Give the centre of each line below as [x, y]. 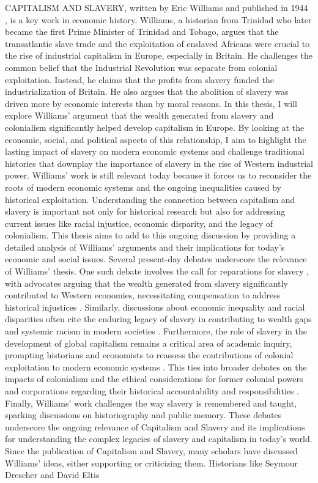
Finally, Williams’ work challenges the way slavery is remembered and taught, [151, 403]
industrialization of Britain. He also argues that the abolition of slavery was [147, 91]
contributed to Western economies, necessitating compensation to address [143, 295]
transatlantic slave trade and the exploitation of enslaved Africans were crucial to [157, 43]
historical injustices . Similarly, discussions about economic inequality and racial [155, 307]
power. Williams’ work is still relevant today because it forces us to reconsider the [158, 175]
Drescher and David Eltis [52, 475]
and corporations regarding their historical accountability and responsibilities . [152, 391]
